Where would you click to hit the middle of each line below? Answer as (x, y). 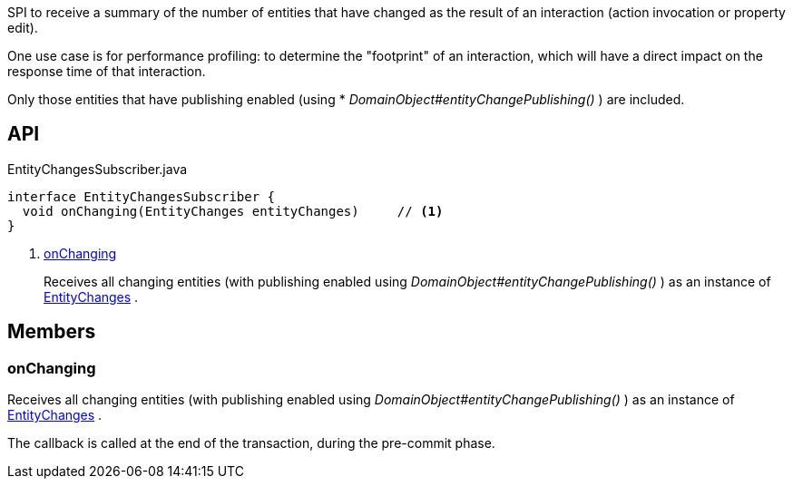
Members (52, 332)
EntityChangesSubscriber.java (98, 169)
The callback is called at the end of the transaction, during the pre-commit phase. (251, 443)
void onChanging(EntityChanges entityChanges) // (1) (233, 211)
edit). (23, 28)
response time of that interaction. (107, 71)
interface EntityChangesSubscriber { (142, 196)
